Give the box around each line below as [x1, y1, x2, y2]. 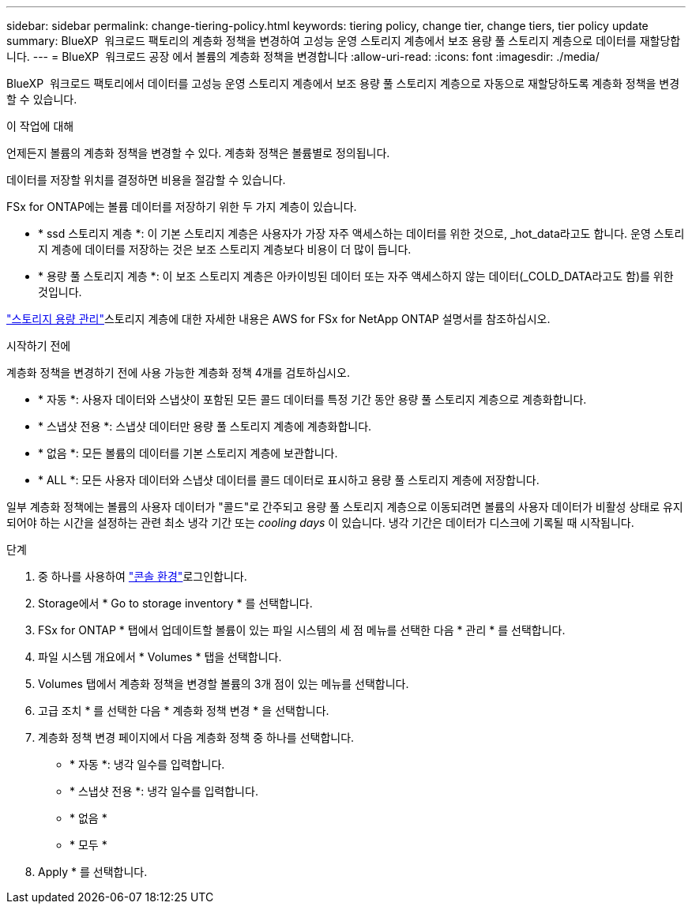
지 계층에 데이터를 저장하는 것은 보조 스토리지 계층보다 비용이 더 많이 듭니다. [38, 243, 412, 256]
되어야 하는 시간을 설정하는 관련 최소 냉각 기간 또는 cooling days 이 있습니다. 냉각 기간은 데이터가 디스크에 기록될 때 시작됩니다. [6, 516, 634, 529]
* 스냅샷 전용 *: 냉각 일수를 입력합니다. [70, 784, 258, 798]
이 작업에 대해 [6, 119, 74, 133]
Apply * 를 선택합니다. [38, 865, 148, 878]
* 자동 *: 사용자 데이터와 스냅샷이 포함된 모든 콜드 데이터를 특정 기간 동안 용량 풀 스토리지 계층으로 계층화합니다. [38, 393, 587, 406]
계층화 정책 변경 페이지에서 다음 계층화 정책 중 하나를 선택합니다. [38, 731, 355, 744]
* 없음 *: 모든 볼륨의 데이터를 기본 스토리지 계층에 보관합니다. [38, 446, 338, 460]
